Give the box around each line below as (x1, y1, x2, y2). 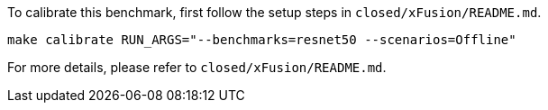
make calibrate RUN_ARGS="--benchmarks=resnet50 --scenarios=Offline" (7, 32, 516, 47)
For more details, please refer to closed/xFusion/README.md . (7, 60, 387, 75)
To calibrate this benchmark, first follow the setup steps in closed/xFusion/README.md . (7, 5, 542, 20)
